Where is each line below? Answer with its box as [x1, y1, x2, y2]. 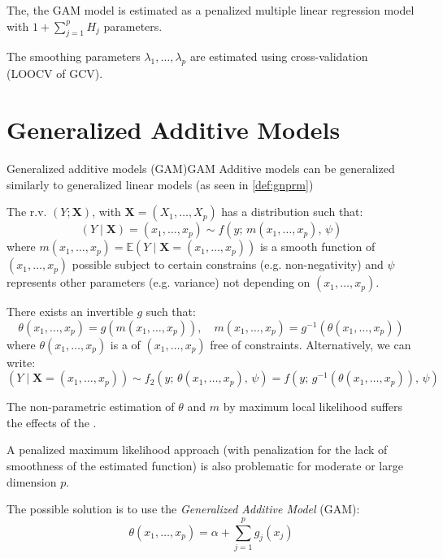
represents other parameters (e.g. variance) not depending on [7, 274, 311, 291]
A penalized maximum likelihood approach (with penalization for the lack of [7, 441, 388, 458]
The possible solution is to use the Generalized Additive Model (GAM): [7, 500, 360, 517]
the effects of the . [7, 413, 97, 430]
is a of [110, 335, 141, 353]
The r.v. [7, 203, 47, 220]
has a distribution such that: [221, 203, 363, 220]
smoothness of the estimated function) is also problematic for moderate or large [7, 457, 403, 474]
